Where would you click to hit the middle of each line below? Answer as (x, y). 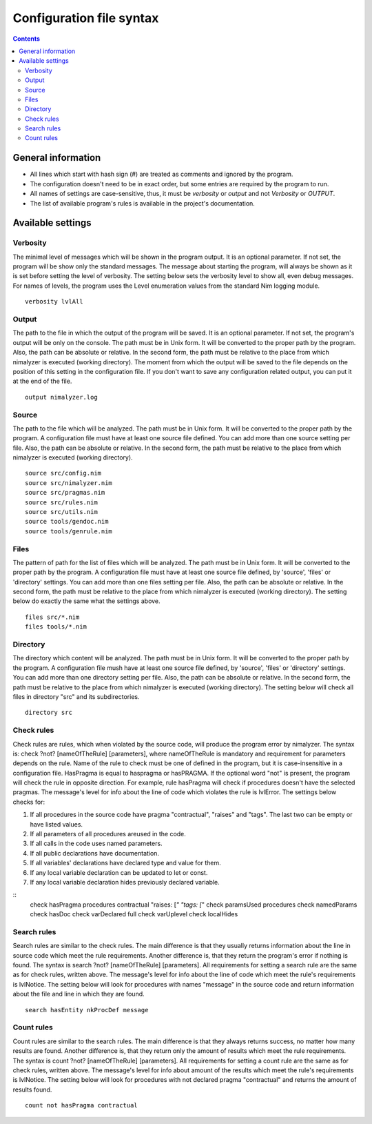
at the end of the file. (42, 381)
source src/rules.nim (61, 502)
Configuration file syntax (86, 18)
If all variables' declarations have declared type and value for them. (125, 863)
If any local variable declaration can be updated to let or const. (119, 872)
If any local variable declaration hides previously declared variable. (125, 882)
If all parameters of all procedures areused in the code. (108, 834)
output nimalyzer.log (61, 397)
